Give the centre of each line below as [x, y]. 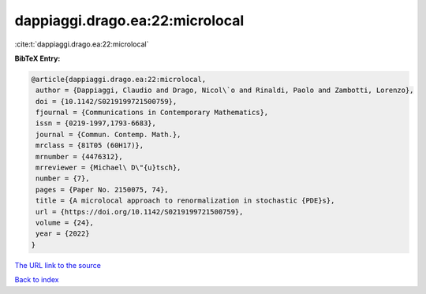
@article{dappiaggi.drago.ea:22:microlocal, [119, 79]
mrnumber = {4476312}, [80, 156]
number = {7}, [63, 179]
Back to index [37, 280]
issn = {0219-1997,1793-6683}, [96, 123]
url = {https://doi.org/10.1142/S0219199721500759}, [140, 212]
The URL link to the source [58, 265]
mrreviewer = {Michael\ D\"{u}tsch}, [108, 168]
